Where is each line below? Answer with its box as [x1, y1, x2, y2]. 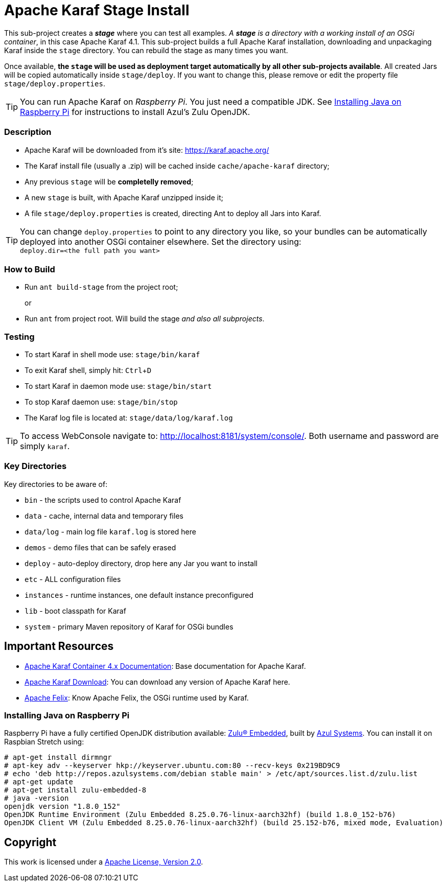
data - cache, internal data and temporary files [25, 511, 183, 520]
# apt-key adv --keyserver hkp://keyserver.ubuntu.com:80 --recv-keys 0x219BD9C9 [4, 761, 340, 770]
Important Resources [4, 640, 114, 653]
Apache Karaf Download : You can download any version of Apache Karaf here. [25, 677, 290, 686]
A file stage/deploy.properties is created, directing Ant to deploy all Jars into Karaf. [25, 208, 321, 218]
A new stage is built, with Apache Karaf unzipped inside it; [25, 193, 223, 202]
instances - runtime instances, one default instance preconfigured [25, 590, 253, 599]
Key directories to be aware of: [4, 479, 108, 488]
